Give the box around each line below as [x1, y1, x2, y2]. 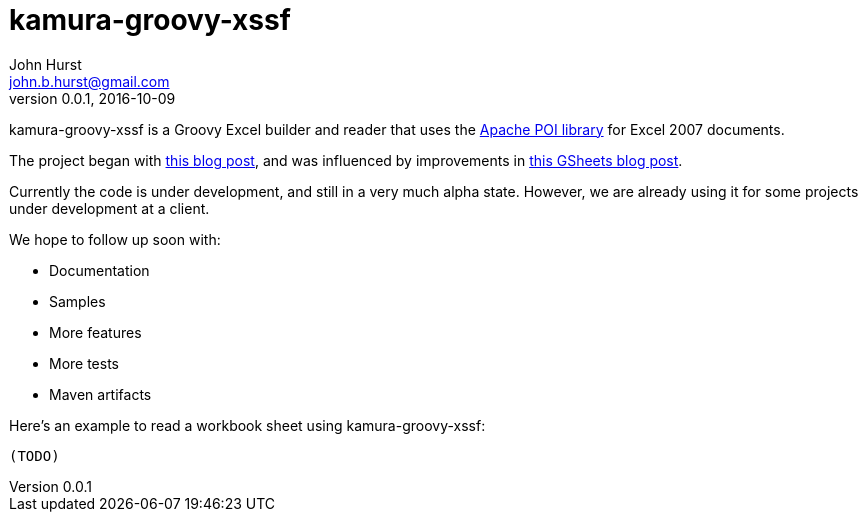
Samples [49, 292, 106, 310]
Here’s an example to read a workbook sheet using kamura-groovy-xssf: [9, 416, 486, 434]
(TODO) [9, 447, 60, 464]
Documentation [49, 261, 150, 279]
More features [49, 323, 142, 341]
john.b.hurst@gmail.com [9, 72, 170, 90]
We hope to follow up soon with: [9, 230, 221, 248]
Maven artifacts [49, 385, 152, 403]
